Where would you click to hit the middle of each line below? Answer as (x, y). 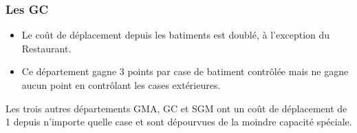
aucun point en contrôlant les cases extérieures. (121, 85)
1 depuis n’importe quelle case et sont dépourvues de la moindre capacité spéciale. (179, 122)
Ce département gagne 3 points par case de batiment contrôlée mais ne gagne (185, 71)
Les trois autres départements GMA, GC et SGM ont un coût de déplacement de (176, 108)
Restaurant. (46, 48)
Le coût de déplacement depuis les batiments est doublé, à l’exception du (176, 35)
